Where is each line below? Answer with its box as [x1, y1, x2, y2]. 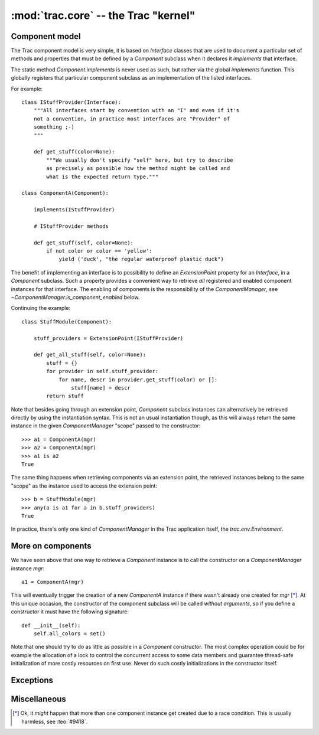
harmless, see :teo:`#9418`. [21, 718, 88, 725]
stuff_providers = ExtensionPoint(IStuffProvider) [33, 335, 184, 342]
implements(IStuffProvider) [33, 207, 115, 213]
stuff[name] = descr [71, 384, 131, 391]
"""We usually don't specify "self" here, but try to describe [46, 156, 233, 164]
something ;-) [33, 124, 75, 130]
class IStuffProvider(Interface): [21, 99, 121, 106]
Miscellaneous [11, 694, 66, 704]
